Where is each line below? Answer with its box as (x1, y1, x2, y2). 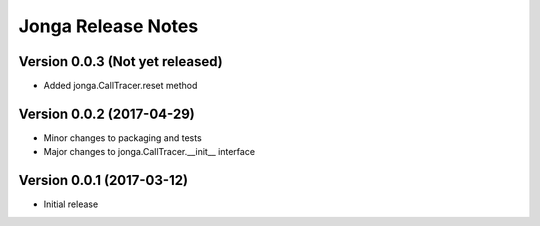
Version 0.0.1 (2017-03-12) (18, 172, 189, 189)
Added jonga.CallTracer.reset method (43, 80, 198, 92)
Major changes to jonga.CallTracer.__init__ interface (43, 146, 255, 158)
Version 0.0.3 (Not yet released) (18, 53, 224, 70)
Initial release (43, 198, 99, 210)
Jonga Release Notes (18, 15, 199, 37)
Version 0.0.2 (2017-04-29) (18, 105, 195, 122)
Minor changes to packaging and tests (43, 131, 202, 144)
